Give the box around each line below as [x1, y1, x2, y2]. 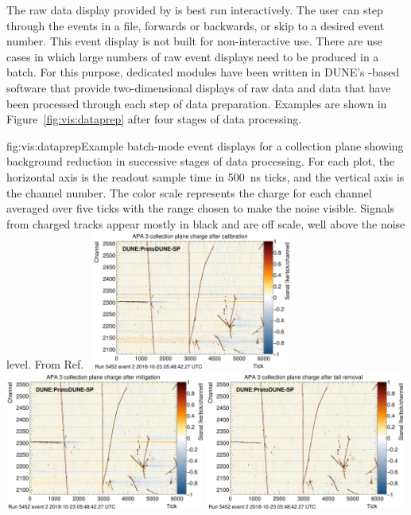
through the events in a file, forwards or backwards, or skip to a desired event [6, 17, 385, 33]
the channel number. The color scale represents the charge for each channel [6, 184, 372, 201]
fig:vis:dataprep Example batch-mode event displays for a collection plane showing [6, 137, 404, 154]
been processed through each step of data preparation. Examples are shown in [6, 95, 387, 111]
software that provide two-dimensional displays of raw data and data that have [6, 79, 391, 96]
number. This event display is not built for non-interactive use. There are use [6, 33, 382, 49]
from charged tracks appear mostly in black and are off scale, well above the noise [6, 215, 405, 232]
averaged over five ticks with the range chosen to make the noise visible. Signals [6, 200, 395, 217]
